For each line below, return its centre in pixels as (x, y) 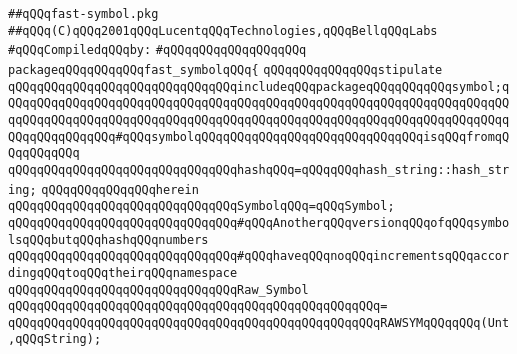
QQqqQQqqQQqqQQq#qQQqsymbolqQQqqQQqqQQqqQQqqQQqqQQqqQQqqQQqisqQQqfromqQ (259, 136)
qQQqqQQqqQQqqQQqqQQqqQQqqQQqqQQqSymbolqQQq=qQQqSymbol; (201, 206)
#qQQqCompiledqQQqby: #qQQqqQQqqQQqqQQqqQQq (157, 50)
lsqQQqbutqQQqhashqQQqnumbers (108, 239)
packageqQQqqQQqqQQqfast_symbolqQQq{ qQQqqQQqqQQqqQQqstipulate (225, 69)
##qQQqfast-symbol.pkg (83, 14)
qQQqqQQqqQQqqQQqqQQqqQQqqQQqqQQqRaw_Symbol (158, 289)
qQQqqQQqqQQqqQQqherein (120, 189)
